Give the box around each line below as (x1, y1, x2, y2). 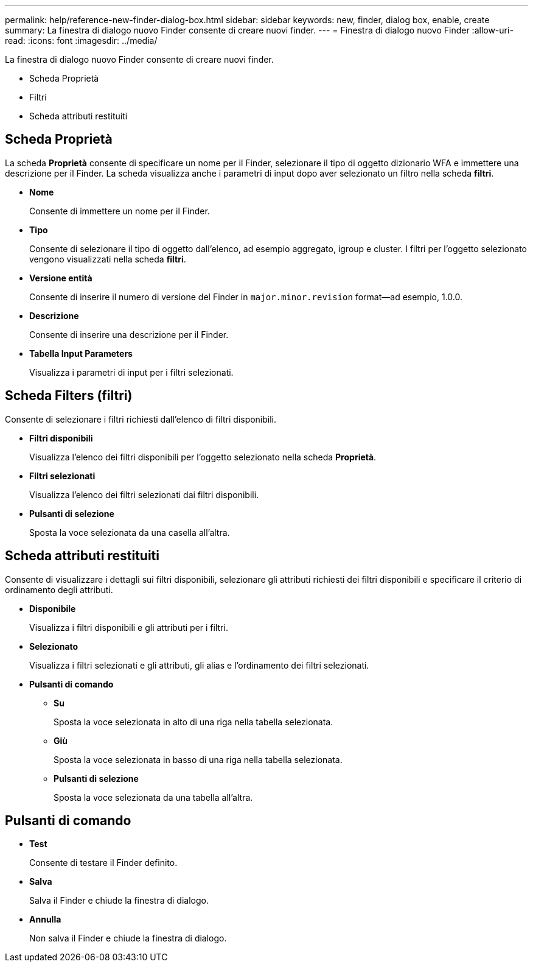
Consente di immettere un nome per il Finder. (29, 205, 210, 216)
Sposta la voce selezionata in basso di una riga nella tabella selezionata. (54, 754, 343, 765)
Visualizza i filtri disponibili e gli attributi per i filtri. (29, 622, 228, 633)
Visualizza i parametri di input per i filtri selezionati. (29, 367, 234, 378)
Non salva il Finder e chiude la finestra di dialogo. (29, 933, 227, 944)
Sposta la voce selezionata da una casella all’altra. (29, 527, 230, 538)
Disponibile (29, 603, 76, 614)
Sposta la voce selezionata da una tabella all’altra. (54, 792, 253, 803)
